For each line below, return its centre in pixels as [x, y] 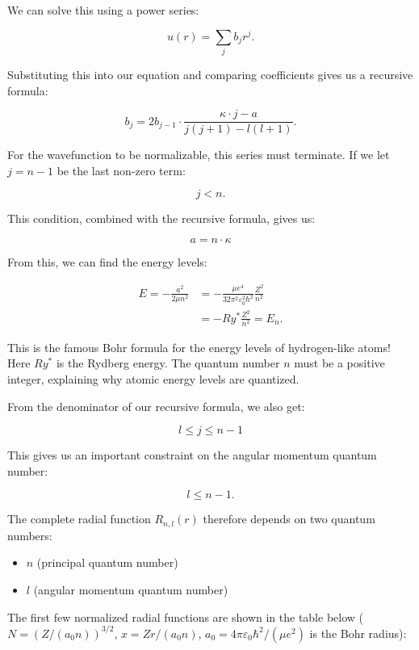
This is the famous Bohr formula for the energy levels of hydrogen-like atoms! [199, 347]
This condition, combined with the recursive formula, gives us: [161, 218]
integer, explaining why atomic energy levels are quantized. [153, 379]
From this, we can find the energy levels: [107, 262]
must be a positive [339, 363]
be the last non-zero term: [121, 170]
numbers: [30, 535]
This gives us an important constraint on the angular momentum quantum [192, 455]
